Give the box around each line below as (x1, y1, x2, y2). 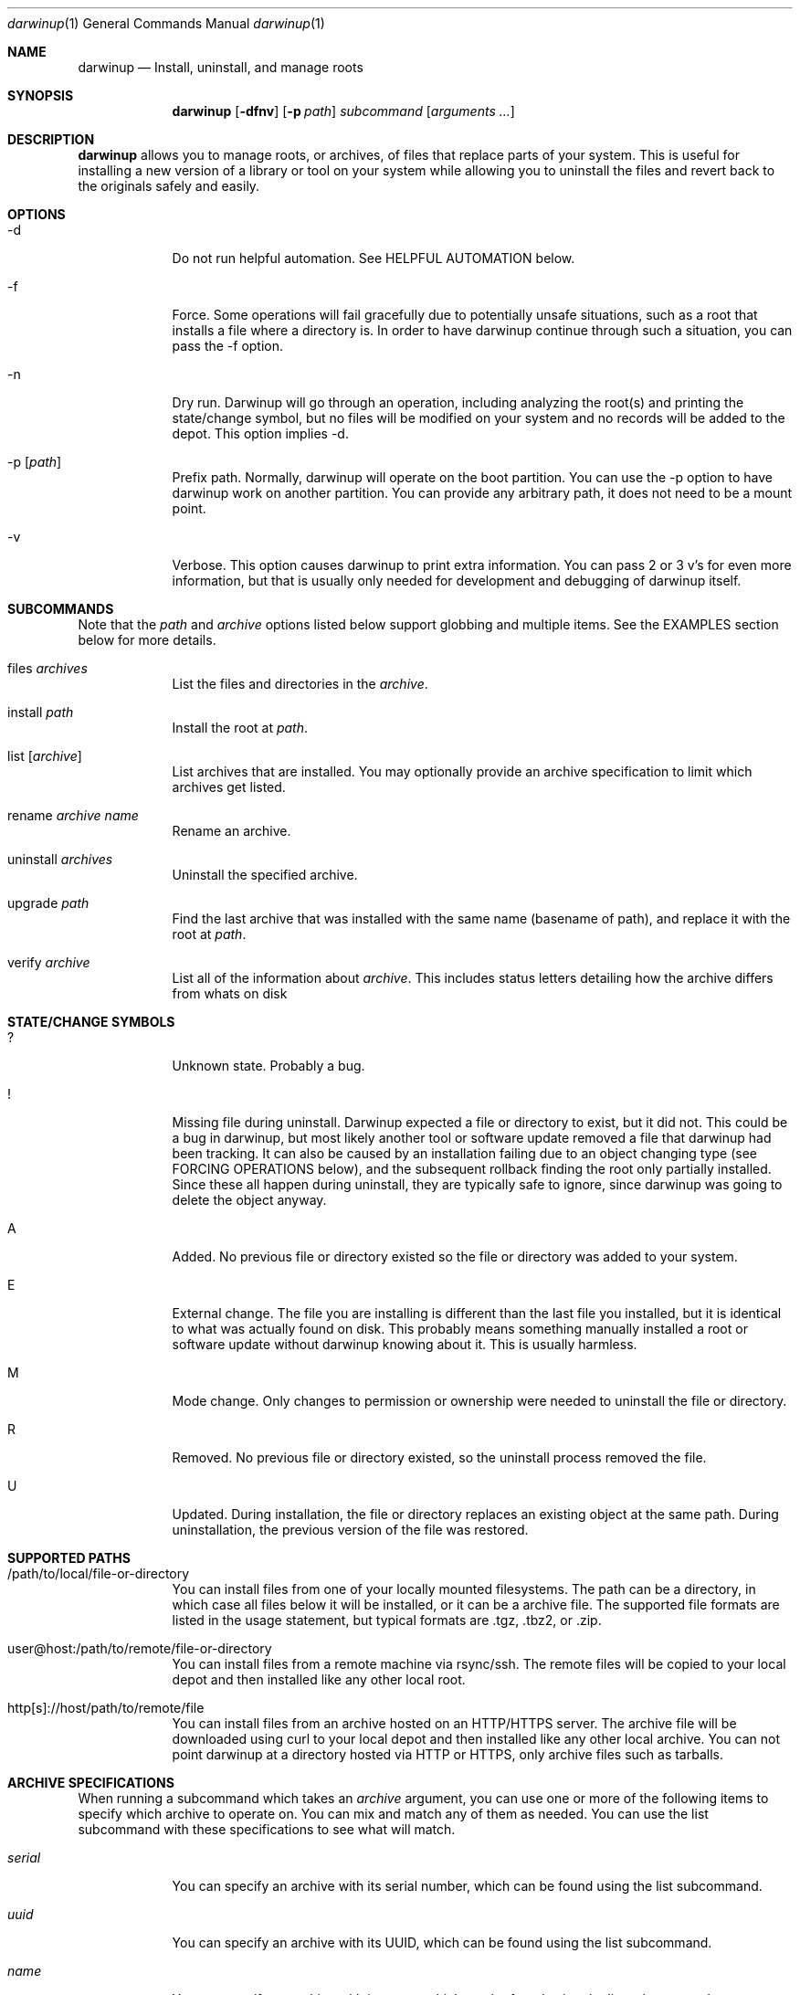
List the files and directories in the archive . (172, 676, 428, 691)
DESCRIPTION (7, 132, 95, 147)
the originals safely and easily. (78, 178, 260, 194)
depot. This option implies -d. (172, 426, 349, 441)
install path (7, 704, 74, 720)
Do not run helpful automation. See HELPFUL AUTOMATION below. (172, 250, 575, 266)
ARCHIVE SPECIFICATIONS (7, 1775, 174, 1790)
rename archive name (7, 807, 139, 823)
